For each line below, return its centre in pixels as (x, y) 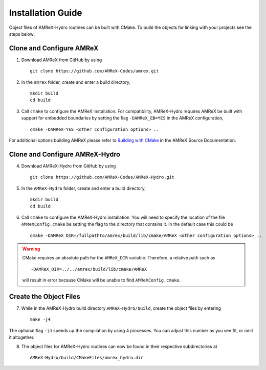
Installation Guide (46, 13)
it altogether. (22, 337)
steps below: (22, 34)
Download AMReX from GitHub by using (62, 60)
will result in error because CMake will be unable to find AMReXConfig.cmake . (101, 280)
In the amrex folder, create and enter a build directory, (76, 82)
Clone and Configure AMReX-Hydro (65, 154)
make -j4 (40, 320)
